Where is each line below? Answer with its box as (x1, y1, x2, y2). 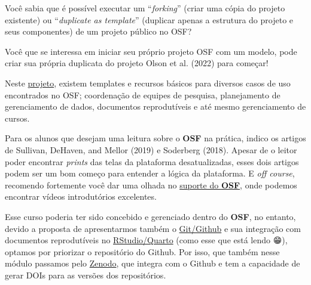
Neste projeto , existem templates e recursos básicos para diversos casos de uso (5, 76, 291, 89)
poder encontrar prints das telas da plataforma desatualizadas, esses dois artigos (5, 155, 299, 168)
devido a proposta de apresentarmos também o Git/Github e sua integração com (5, 222, 301, 234)
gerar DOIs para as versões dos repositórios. (5, 268, 166, 281)
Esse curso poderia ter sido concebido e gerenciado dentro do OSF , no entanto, (5, 210, 296, 222)
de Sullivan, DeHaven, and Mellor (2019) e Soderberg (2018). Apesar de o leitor (5, 143, 297, 156)
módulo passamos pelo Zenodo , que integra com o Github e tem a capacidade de (5, 257, 300, 269)
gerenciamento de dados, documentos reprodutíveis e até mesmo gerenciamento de (5, 100, 306, 113)
